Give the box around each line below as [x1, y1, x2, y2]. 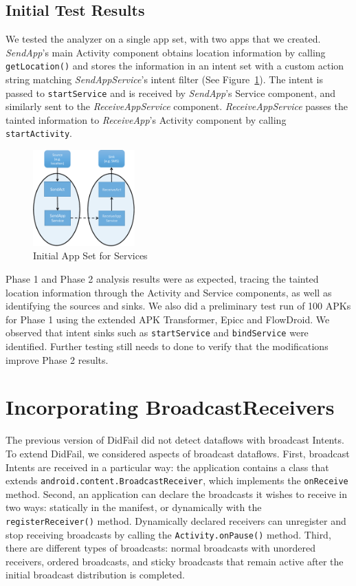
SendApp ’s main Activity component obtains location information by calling [5, 45, 326, 59]
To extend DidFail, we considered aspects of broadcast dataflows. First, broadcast [5, 446, 350, 460]
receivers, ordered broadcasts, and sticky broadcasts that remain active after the [5, 554, 344, 568]
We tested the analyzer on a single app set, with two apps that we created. [5, 32, 321, 46]
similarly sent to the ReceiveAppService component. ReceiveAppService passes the [5, 99, 348, 113]
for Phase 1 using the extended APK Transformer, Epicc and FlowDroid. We [5, 312, 330, 326]
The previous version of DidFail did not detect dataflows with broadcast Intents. [5, 433, 344, 447]
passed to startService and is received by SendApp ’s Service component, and [5, 85, 336, 100]
